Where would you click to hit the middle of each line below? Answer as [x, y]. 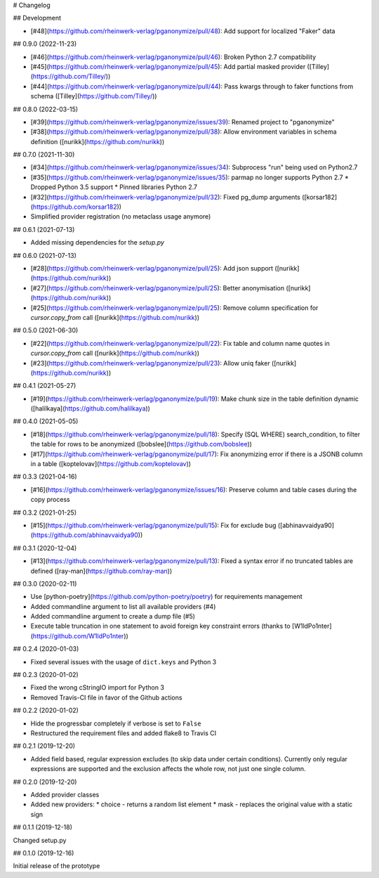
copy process [50, 500]
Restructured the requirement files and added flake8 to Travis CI [124, 733]
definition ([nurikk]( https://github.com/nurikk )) [98, 141]
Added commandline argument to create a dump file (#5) [113, 616]
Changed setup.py [40, 840]
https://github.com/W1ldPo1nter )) [81, 635]
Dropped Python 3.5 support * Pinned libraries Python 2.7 [114, 187]
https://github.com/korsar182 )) [77, 207]
